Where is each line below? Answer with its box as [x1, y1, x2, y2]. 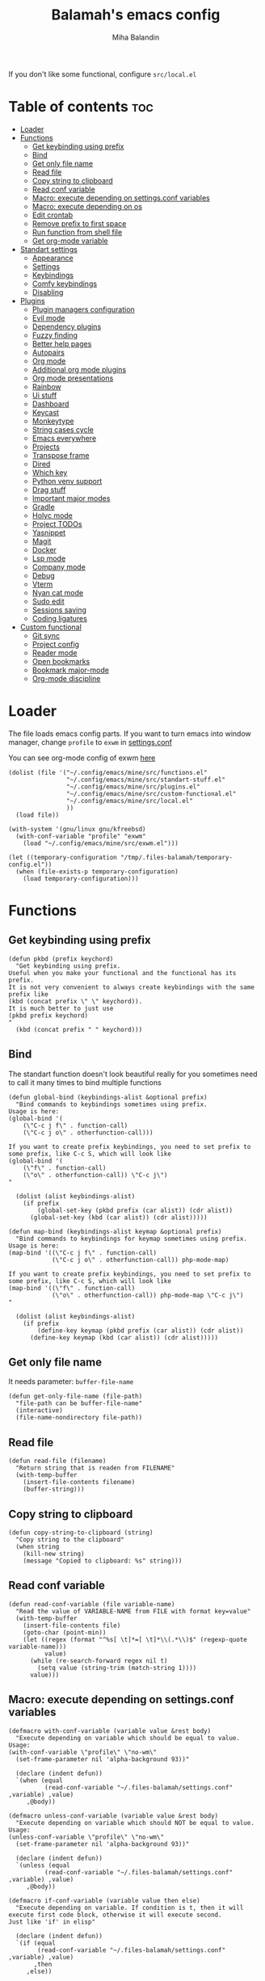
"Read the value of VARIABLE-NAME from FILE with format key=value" [15, 1607, 251, 1615]
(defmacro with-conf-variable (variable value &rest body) [8, 1727, 212, 1735]
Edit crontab [32, 210, 74, 220]
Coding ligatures [32, 613, 87, 623]
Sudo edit [32, 596, 65, 606]
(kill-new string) [23, 1550, 85, 1558]
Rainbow [32, 381, 62, 391]
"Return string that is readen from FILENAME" [15, 1464, 175, 1472]
